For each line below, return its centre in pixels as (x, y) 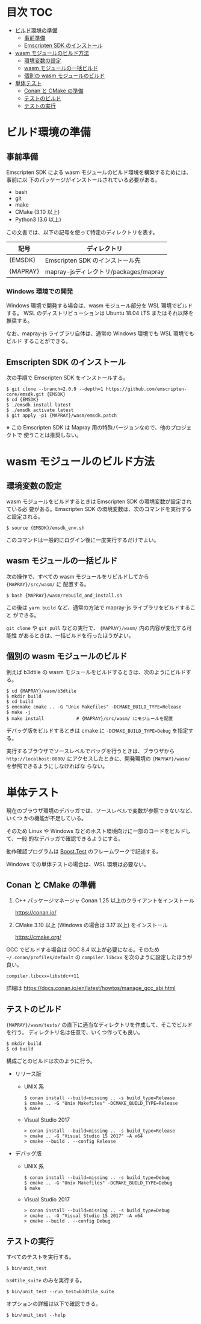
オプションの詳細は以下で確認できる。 (54, 1304)
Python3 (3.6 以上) (38, 219)
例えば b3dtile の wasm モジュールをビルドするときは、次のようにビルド (96, 672)
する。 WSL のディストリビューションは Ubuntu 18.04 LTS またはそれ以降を (100, 313)
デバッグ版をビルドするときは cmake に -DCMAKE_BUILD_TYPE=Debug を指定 (97, 730)
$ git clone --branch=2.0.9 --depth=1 (55, 389)
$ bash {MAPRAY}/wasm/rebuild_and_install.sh (64, 596)
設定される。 (27, 516)
